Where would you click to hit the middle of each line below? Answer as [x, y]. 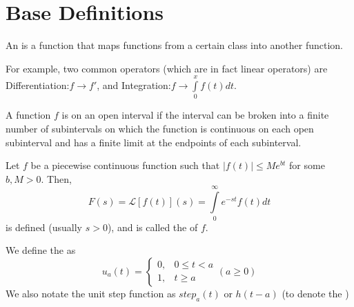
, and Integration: [134, 85]
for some [307, 165]
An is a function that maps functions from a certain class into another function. [174, 45]
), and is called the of [153, 227]
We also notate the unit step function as [91, 293]
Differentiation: [38, 85]
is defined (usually [44, 227]
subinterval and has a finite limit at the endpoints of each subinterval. [154, 142]
